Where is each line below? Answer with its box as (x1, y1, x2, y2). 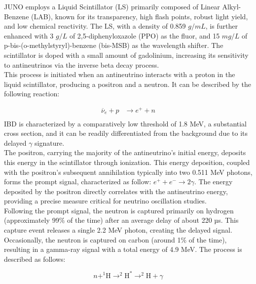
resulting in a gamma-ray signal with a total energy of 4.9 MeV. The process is (4, 244, 242, 254)
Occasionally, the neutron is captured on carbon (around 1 (4, 234, 181, 244)
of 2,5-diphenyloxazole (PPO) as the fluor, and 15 (69, 30, 220, 41)
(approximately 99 (4, 215, 59, 225)
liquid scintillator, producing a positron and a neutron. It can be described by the (4, 79, 252, 89)
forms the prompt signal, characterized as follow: (4, 176, 151, 187)
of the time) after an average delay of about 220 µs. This (67, 215, 239, 225)
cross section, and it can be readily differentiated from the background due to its (4, 128, 248, 138)
